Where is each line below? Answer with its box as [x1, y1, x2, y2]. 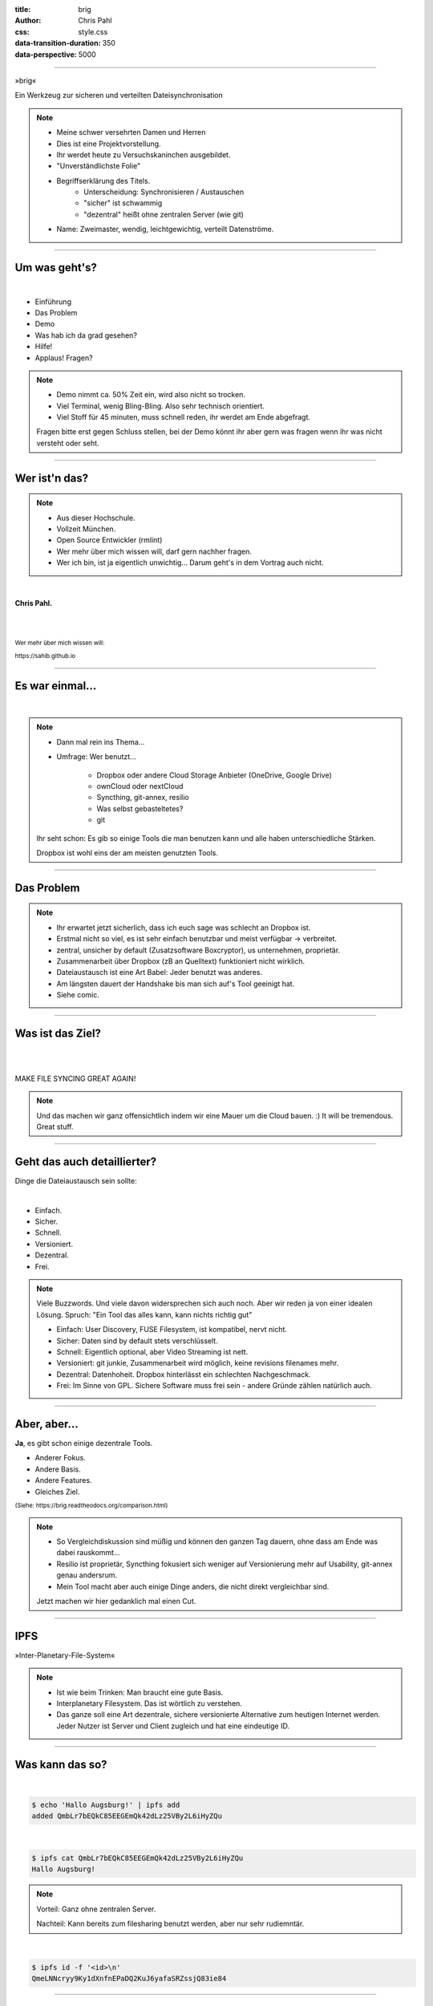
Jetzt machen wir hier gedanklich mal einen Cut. [36, 1596, 196, 1606]
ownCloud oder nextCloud [96, 781, 184, 790]
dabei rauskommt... [56, 1548, 120, 1557]
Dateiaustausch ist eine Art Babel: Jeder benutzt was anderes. [56, 968, 263, 977]
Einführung [34, 297, 72, 307]
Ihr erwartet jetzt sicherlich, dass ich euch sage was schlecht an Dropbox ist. [56, 923, 311, 932]
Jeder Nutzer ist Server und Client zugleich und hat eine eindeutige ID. [56, 1721, 290, 1731]
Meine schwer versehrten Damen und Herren [56, 128, 206, 137]
